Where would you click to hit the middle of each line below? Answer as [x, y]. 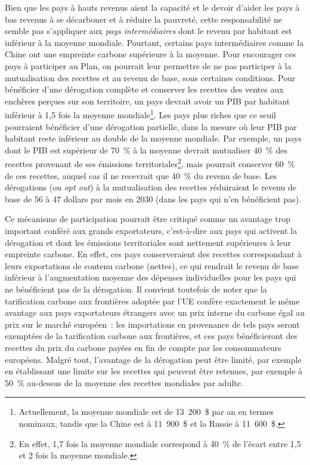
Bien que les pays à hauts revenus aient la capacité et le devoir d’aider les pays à [152, 7]
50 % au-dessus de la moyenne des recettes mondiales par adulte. [124, 382]
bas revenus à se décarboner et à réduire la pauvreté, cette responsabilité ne [143, 19]
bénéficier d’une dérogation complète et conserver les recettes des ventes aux [144, 89]
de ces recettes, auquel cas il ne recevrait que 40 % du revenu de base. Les [141, 175]
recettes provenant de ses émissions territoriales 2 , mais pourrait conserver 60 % [150, 163]
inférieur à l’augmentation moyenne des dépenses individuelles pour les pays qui [151, 277]
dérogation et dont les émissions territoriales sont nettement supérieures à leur [148, 242]
